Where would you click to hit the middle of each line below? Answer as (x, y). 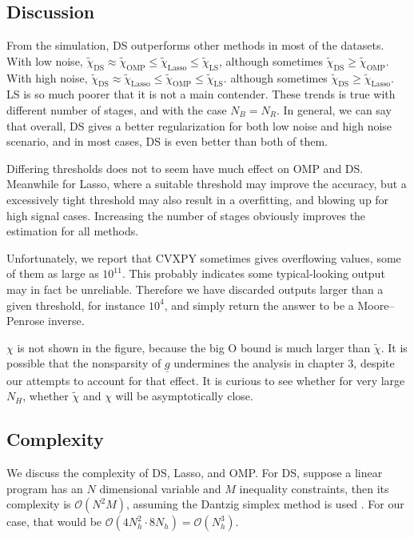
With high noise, (47, 77)
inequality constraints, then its (314, 488)
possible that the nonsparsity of (84, 363)
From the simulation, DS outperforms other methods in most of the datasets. (195, 45)
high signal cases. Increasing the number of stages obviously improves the (186, 215)
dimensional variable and (160, 488)
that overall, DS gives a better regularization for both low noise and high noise (199, 125)
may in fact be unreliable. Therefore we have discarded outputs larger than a (195, 289)
